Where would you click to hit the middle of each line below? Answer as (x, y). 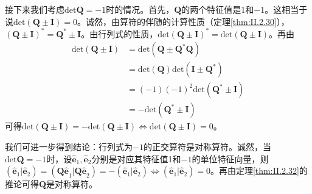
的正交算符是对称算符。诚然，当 (207, 146)
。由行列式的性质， (120, 33)
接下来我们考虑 (35, 9)
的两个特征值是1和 (218, 9)
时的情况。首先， (140, 9)
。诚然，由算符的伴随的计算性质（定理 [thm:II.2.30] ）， (183, 21)
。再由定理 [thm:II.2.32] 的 (259, 171)
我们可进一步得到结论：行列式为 (69, 146)
